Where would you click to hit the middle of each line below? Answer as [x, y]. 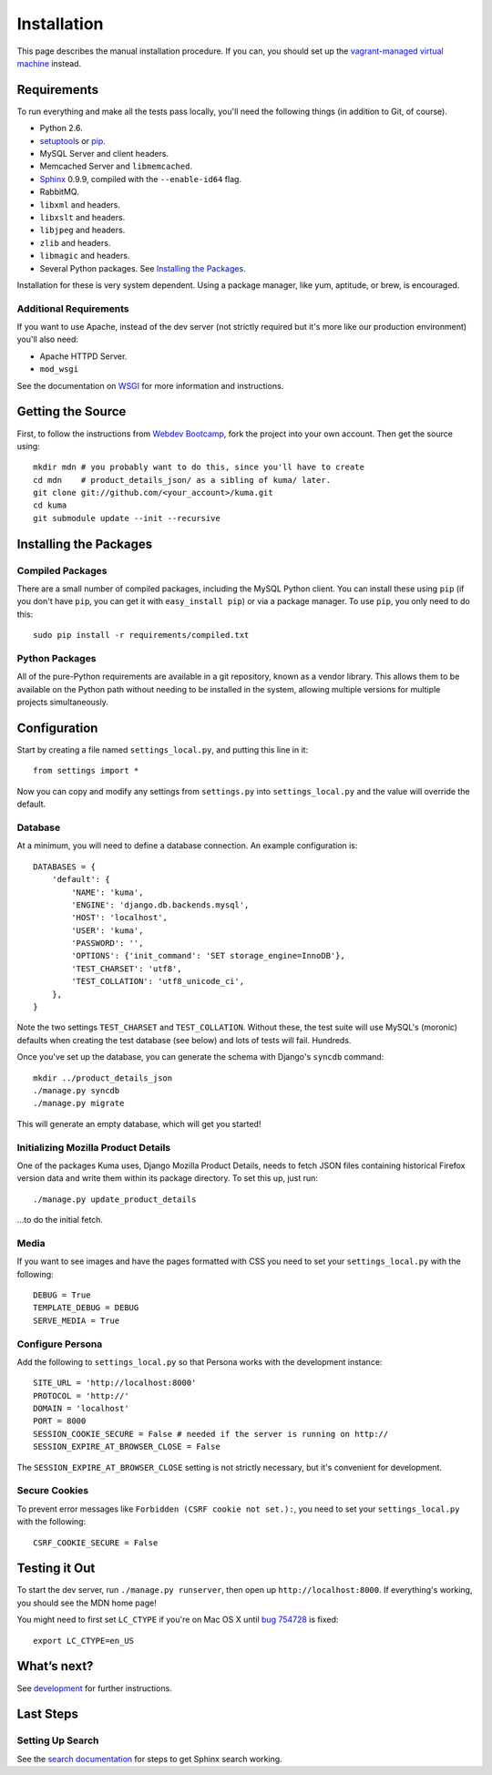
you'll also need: [48, 339]
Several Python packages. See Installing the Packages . [143, 268]
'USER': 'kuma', [108, 930]
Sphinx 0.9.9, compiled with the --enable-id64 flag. [140, 179]
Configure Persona [60, 1344]
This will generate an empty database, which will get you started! [139, 1123]
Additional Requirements [73, 308]
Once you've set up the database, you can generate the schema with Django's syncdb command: [200, 1057]
